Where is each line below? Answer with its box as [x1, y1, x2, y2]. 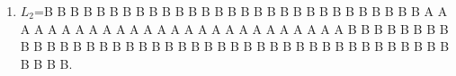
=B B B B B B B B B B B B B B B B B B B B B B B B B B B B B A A [34, 2, 448, 20]
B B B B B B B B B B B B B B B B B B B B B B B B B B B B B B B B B [20, 37, 450, 55]
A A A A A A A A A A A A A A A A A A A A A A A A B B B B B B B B [20, 19, 449, 38]
